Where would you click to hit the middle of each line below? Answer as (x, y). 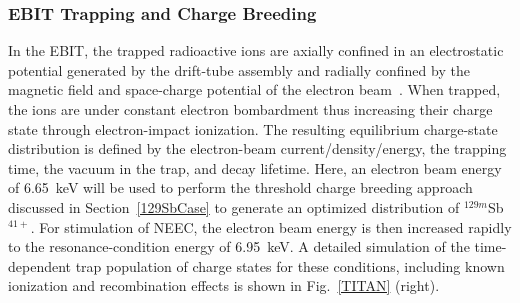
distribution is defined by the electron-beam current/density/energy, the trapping (257, 148)
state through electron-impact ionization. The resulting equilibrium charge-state (253, 128)
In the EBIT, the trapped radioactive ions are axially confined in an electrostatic (256, 50)
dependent (40, 265)
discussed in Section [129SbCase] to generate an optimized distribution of (234, 206)
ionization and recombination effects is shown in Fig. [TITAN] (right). (224, 285)
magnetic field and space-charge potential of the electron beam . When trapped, (254, 89)
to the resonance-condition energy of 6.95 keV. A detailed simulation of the (239, 246)
